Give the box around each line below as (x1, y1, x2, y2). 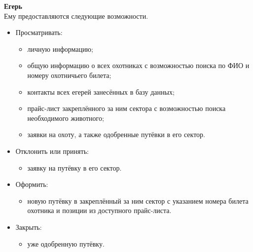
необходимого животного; (27, 112, 104, 123)
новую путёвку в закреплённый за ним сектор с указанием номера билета (27, 195, 249, 206)
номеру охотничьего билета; (27, 70, 111, 80)
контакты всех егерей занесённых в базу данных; (27, 86, 175, 97)
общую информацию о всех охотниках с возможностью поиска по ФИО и (27, 60, 250, 71)
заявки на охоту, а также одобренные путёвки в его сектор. (27, 129, 205, 140)
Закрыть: (15, 221, 42, 232)
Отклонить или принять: (15, 145, 89, 156)
